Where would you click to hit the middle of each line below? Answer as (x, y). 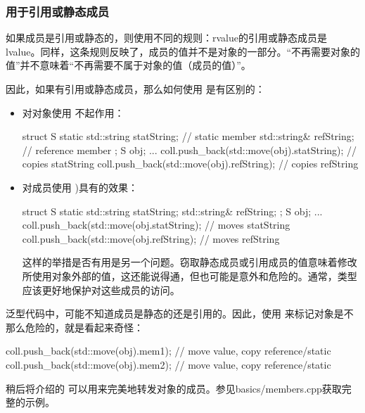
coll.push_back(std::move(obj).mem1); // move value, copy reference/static (168, 351)
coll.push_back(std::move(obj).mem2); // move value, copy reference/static (168, 364)
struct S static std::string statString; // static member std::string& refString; (188, 136)
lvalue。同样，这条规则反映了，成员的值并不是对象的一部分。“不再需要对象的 (183, 51)
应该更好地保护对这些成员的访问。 (101, 290)
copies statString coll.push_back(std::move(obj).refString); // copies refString (190, 164)
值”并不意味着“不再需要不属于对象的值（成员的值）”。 (128, 65)
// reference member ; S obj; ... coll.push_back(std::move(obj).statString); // (190, 150)
